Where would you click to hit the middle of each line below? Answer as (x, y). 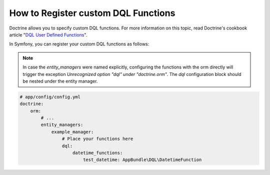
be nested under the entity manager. (60, 81)
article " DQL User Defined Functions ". (48, 34)
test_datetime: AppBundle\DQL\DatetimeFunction (142, 160)
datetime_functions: (98, 153)
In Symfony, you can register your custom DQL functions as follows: (79, 44)
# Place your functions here (97, 139)
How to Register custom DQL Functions (92, 13)
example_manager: (72, 132)
